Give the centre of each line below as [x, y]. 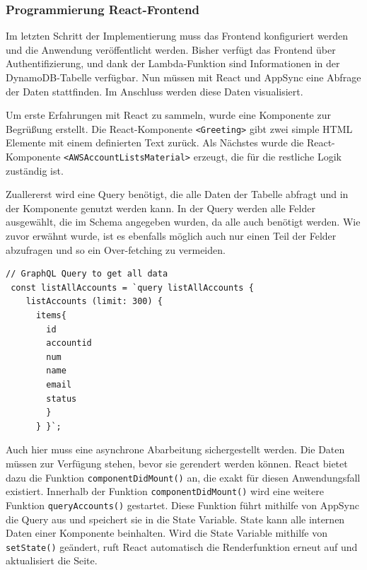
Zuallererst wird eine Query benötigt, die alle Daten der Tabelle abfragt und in [177, 194]
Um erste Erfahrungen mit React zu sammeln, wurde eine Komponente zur [168, 115]
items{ [51, 316]
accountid [69, 343]
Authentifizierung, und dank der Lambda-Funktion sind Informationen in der [173, 63]
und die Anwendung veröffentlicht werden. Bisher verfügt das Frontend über [171, 49]
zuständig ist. [35, 170]
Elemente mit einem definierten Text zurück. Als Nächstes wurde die [155, 142]
